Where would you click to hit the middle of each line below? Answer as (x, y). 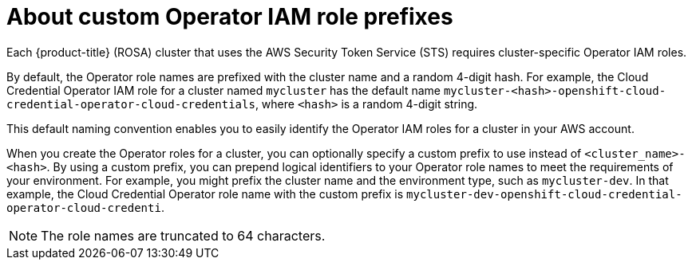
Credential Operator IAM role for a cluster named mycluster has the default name (223, 90)
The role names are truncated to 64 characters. (183, 235)
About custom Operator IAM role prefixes (230, 17)
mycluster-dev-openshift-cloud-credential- (544, 194)
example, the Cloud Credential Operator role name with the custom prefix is (205, 194)
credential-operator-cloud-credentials (131, 104)
